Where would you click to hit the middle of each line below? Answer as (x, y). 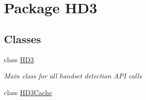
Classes (23, 38)
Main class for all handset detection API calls (73, 76)
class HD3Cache (28, 92)
